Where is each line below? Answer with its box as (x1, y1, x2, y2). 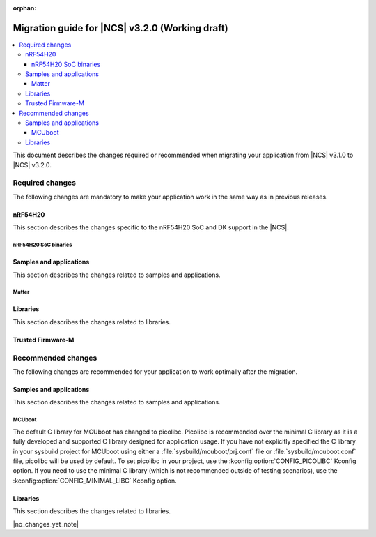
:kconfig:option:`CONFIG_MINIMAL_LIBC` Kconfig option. (13, 476, 177, 485)
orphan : (13, 4, 37, 12)
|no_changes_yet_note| (13, 520, 79, 528)
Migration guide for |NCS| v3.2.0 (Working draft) (13, 22, 229, 34)
